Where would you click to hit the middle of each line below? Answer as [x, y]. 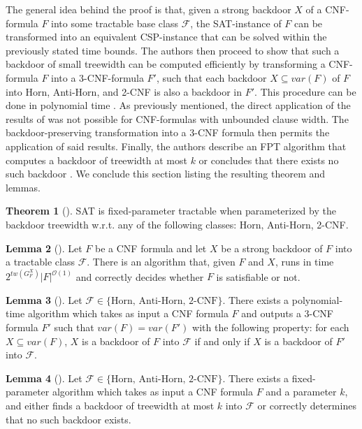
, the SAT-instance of [236, 23]
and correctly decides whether [140, 276]
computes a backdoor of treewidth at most [96, 160]
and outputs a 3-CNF [287, 313]
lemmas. [23, 187]
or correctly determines [307, 405]
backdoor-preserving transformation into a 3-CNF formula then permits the [168, 132]
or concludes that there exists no [269, 160]
